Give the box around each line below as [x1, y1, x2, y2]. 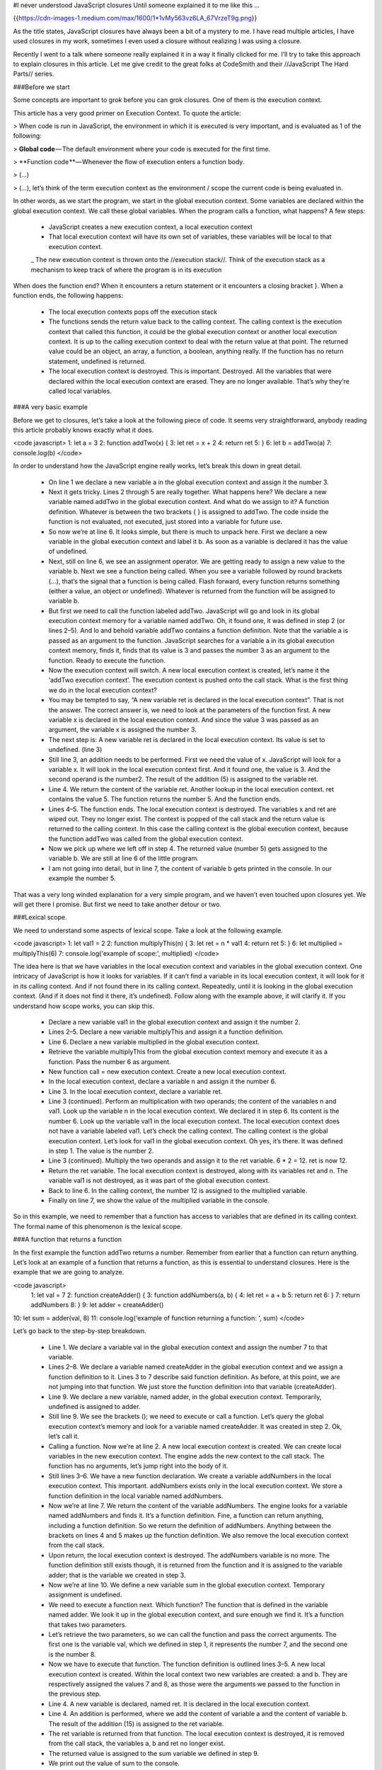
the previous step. [48, 1689, 102, 1698]
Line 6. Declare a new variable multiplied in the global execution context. [48, 1037, 260, 1046]
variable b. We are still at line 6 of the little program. [48, 854, 199, 863]
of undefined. [48, 547, 88, 556]
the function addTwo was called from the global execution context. [48, 834, 243, 843]
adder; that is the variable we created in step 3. [48, 1570, 186, 1579]
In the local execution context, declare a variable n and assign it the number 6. [48, 1077, 277, 1086]
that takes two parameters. [48, 1620, 127, 1628]
